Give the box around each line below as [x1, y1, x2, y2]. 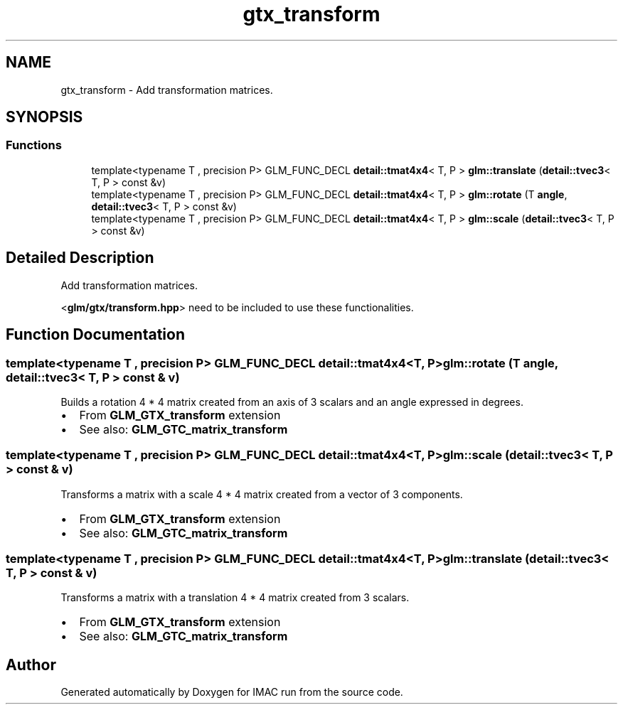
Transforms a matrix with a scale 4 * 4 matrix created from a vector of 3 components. [60, 488, 463, 500]
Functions [6, 138, 62, 153]
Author [6, 655, 56, 674]
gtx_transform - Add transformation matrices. [60, 83, 273, 96]
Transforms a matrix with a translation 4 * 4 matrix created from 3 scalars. [60, 591, 410, 604]
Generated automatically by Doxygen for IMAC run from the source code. [60, 686, 403, 699]
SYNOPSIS [6, 108, 83, 127]
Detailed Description [6, 249, 154, 267]
